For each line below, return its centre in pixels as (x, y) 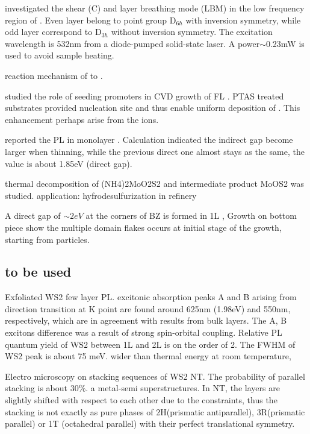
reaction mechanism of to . (54, 75)
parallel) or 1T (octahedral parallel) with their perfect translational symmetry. (150, 423)
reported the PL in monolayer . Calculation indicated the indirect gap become (149, 140)
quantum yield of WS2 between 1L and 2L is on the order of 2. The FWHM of (150, 344)
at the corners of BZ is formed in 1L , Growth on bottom (191, 215)
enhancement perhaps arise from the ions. (82, 119)
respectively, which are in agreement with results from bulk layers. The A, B (146, 320)
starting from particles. (47, 239)
